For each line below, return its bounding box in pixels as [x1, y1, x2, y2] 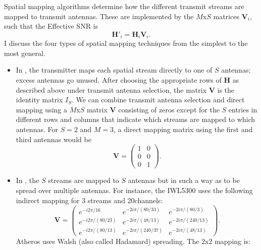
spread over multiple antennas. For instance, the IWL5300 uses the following [16, 184, 253, 195]
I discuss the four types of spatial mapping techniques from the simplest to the [4, 38, 248, 48]
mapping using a [16, 104, 68, 114]
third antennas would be [16, 134, 91, 144]
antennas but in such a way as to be [128, 175, 240, 185]
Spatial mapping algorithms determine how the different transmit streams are [4, 1, 244, 11]
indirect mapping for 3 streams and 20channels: [16, 195, 163, 205]
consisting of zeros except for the [118, 104, 220, 114]
